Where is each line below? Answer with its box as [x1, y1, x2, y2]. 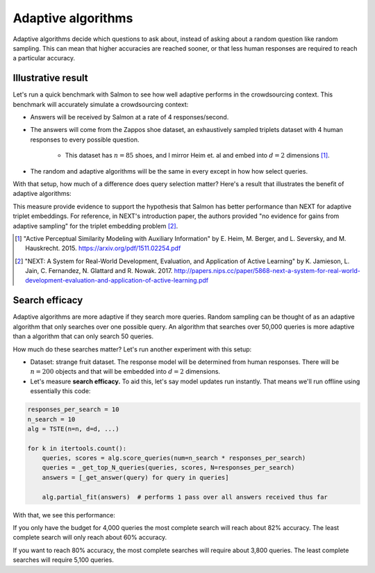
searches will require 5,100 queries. [12, 556, 114, 564]
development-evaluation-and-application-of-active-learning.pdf [25, 276, 209, 285]
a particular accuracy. [12, 54, 76, 63]
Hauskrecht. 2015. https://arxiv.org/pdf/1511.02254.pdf [25, 244, 181, 253]
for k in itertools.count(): [27, 445, 127, 452]
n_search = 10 [27, 415, 76, 423]
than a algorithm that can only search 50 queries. [12, 332, 154, 340]
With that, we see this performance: [12, 510, 116, 519]
